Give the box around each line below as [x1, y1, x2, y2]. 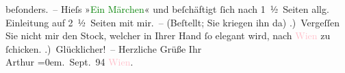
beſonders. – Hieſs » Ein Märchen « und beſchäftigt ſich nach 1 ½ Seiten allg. [5, 2, 329, 16]
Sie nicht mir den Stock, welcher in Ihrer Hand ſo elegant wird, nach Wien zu [5, 28, 331, 43]
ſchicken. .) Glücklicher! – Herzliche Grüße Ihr [5, 41, 202, 55]
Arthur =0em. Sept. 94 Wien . [5, 55, 133, 69]
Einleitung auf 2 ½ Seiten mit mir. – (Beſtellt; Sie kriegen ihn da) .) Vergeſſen [5, 15, 340, 29]
